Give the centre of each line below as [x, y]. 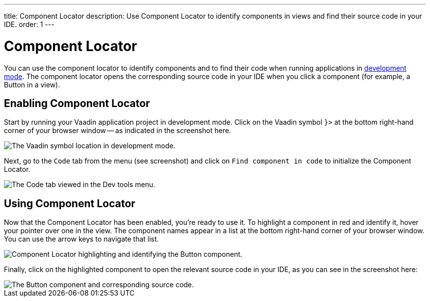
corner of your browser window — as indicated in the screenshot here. [118, 131]
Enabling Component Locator [77, 103]
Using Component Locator [70, 203]
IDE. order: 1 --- [29, 24]
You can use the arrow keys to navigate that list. [81, 239]
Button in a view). [32, 84]
